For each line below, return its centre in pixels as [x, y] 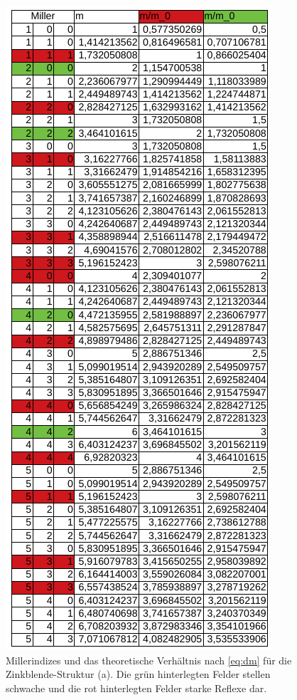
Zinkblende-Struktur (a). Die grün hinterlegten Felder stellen [138, 674]
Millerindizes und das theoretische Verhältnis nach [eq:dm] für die [149, 660]
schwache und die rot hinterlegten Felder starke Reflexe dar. [136, 688]
